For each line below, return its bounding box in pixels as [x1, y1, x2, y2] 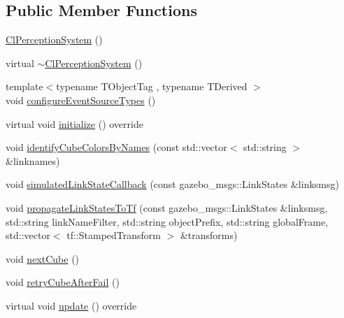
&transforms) [180, 228, 238, 243]
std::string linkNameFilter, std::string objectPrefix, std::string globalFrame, [6, 214, 329, 229]
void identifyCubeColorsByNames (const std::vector [6, 140, 227, 154]
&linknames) [6, 153, 60, 168]
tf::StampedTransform [66, 228, 161, 243]
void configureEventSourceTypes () [6, 92, 156, 107]
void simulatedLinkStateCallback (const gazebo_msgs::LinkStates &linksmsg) [6, 177, 339, 191]
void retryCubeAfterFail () [6, 275, 120, 289]
